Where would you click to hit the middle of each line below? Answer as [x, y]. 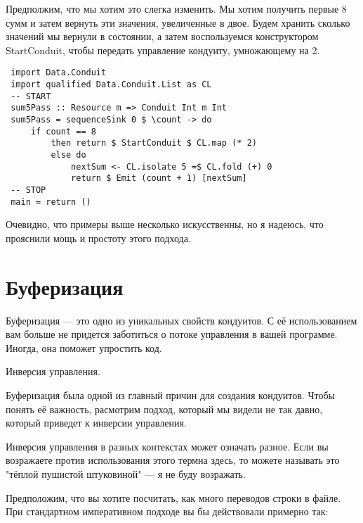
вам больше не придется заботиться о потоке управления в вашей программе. [172, 334]
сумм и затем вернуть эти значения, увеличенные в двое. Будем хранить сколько [178, 22]
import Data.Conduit [59, 73]
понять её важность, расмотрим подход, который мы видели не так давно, [164, 409]
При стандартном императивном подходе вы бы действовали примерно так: [167, 511]
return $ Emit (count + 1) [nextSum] [159, 178]
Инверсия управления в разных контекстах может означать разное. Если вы [167, 446]
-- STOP [28, 190]
